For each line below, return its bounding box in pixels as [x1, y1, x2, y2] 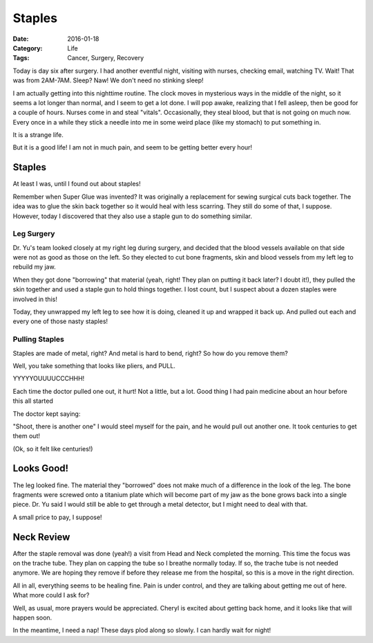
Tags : [12, 54, 30, 62]
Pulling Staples [12, 334, 65, 344]
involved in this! [12, 295, 58, 303]
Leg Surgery [12, 229, 55, 239]
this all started [12, 397, 53, 405]
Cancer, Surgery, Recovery [67, 54, 144, 62]
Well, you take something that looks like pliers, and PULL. [12, 361, 176, 370]
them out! [12, 432, 41, 440]
